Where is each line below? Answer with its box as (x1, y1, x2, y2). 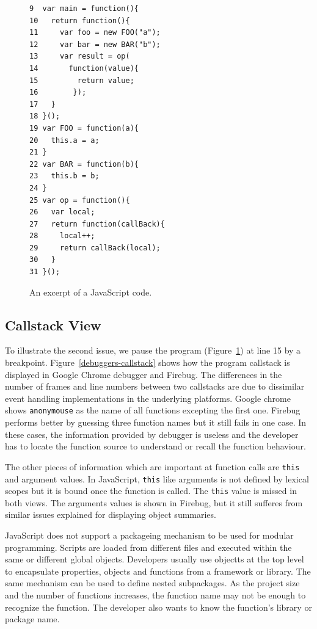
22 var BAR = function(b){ (29, 159, 139, 169)
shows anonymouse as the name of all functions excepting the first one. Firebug (5, 404, 301, 416)
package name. (5, 613, 60, 625)
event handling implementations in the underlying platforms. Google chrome (5, 391, 291, 404)
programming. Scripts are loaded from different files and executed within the (5, 540, 292, 553)
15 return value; (29, 76, 134, 85)
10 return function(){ (29, 16, 130, 25)
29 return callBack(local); (29, 243, 161, 252)
